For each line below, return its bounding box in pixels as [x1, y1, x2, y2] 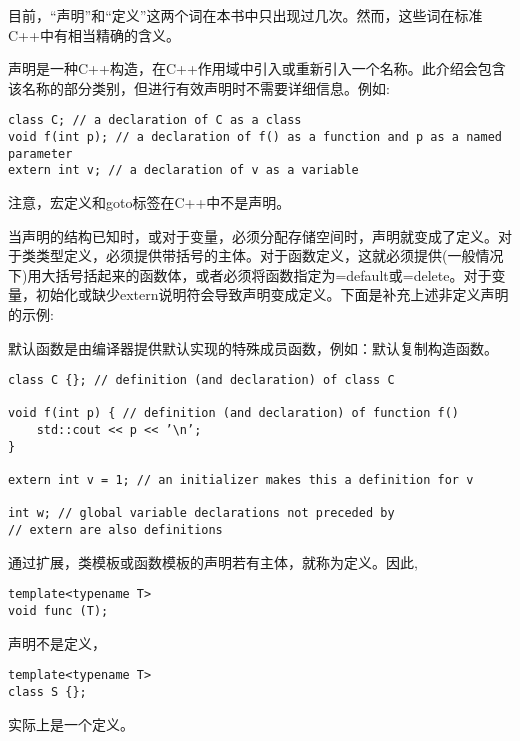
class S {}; [8, 684, 87, 699]
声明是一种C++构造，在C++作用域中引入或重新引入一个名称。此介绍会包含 [8, 58, 506, 79]
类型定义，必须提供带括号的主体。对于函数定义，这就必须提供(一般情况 [35, 245, 504, 266]
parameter [8, 146, 73, 161]
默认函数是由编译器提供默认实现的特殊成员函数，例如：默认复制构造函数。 [8, 337, 498, 358]
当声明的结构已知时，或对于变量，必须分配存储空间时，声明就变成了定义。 [8, 225, 498, 246]
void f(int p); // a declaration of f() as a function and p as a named [8, 130, 502, 145]
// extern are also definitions [8, 523, 223, 538]
